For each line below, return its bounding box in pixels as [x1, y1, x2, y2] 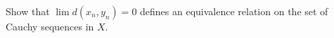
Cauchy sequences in [6, 19, 94, 33]
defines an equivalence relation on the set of [140, 4, 328, 18]
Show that [6, 4, 50, 18]
